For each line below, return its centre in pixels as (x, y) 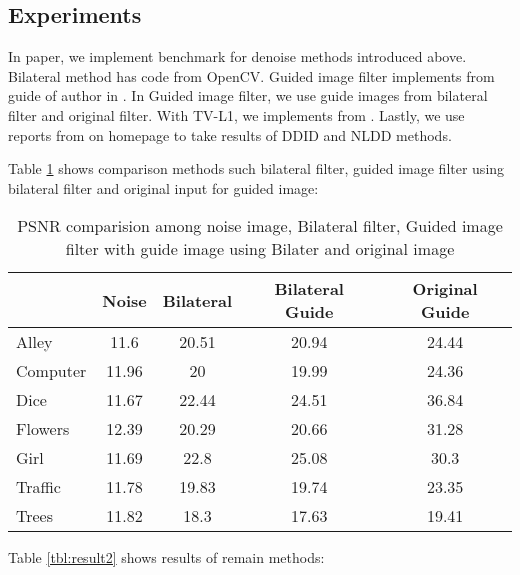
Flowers (43, 429)
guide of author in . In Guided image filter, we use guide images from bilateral (248, 95)
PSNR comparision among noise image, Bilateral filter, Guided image (260, 226)
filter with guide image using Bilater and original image (260, 249)
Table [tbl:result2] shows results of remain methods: (166, 557)
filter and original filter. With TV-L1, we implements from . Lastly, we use (236, 114)
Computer (51, 371)
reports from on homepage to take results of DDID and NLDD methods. (230, 134)
